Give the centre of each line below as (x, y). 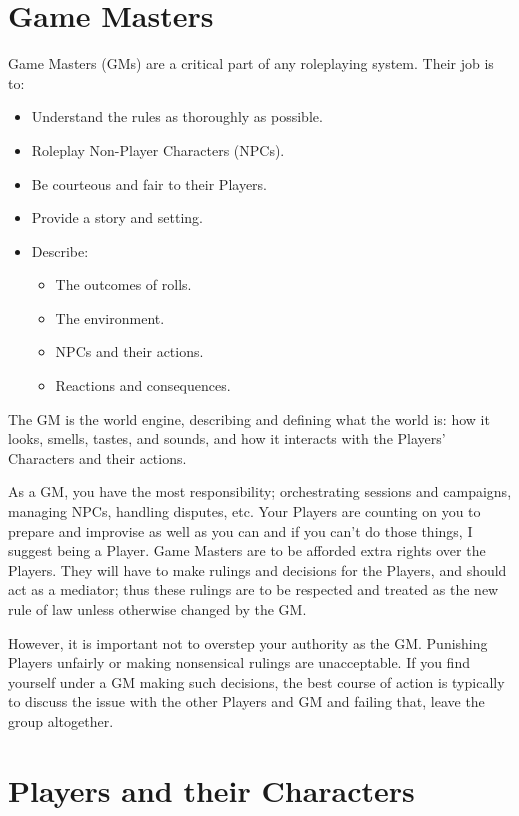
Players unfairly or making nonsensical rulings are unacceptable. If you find (239, 662)
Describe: (60, 250)
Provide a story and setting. (117, 217)
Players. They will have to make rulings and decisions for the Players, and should (257, 569)
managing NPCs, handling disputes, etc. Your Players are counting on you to (244, 511)
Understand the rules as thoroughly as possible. (177, 116)
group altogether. (61, 720)
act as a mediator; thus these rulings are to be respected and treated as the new (253, 589)
